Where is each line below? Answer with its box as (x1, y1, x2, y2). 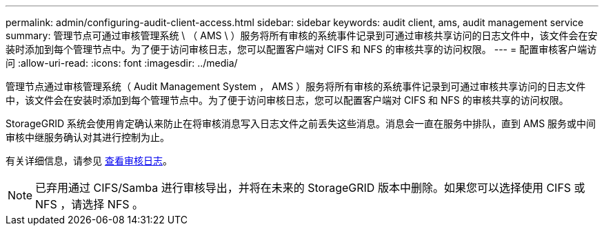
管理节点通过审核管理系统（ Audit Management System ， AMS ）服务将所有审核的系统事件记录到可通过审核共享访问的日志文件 (6, 80, 586, 92)
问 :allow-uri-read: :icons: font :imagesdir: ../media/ (6, 57, 238, 69)
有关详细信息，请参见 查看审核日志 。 (6, 155, 172, 166)
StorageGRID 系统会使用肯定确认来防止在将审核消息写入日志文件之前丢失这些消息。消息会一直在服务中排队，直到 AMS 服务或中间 (6, 118, 596, 129)
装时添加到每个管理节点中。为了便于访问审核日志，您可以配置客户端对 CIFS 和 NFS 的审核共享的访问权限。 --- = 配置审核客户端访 (6, 43, 597, 55)
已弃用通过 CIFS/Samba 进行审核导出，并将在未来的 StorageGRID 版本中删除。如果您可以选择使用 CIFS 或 (35, 181, 585, 195)
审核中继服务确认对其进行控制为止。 (6, 131, 170, 143)
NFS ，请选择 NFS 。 (35, 197, 144, 211)
